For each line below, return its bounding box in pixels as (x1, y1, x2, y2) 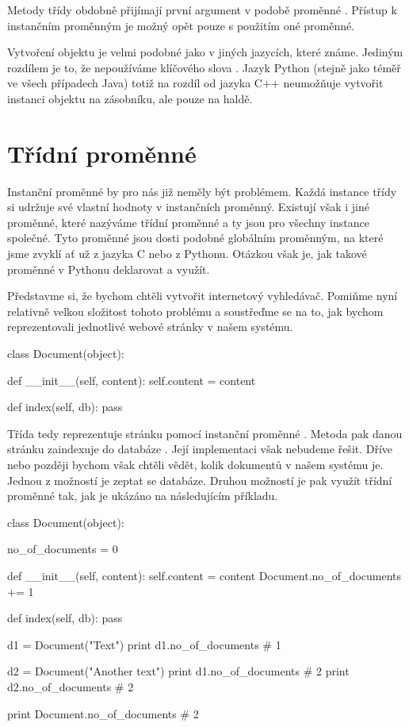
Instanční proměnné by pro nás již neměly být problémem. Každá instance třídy (7, 183, 397, 199)
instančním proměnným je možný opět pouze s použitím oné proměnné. (7, 17, 355, 33)
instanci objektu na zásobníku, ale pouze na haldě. (7, 90, 253, 106)
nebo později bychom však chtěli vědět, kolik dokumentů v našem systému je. (7, 456, 384, 472)
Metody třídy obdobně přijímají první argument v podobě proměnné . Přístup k (7, 2, 397, 17)
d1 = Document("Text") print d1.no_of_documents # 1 (7, 636, 281, 652)
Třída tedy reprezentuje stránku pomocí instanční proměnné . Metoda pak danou (7, 425, 403, 441)
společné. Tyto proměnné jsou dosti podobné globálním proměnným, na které (7, 229, 384, 246)
